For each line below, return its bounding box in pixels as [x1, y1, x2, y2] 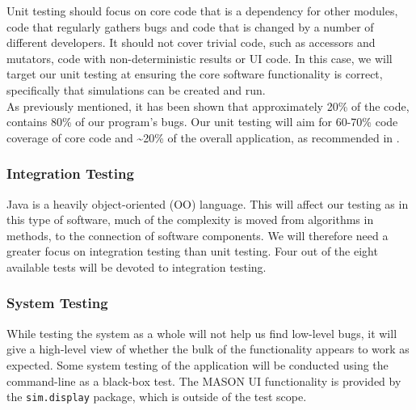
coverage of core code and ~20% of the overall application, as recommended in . [6, 129, 400, 146]
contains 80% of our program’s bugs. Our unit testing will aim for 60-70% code [6, 113, 398, 130]
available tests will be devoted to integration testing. [6, 258, 267, 275]
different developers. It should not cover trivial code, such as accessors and [6, 34, 376, 51]
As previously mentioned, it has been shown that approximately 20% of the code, [6, 97, 410, 114]
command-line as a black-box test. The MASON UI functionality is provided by [6, 372, 401, 389]
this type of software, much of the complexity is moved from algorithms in [6, 211, 374, 228]
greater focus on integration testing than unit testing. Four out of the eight [6, 243, 378, 260]
